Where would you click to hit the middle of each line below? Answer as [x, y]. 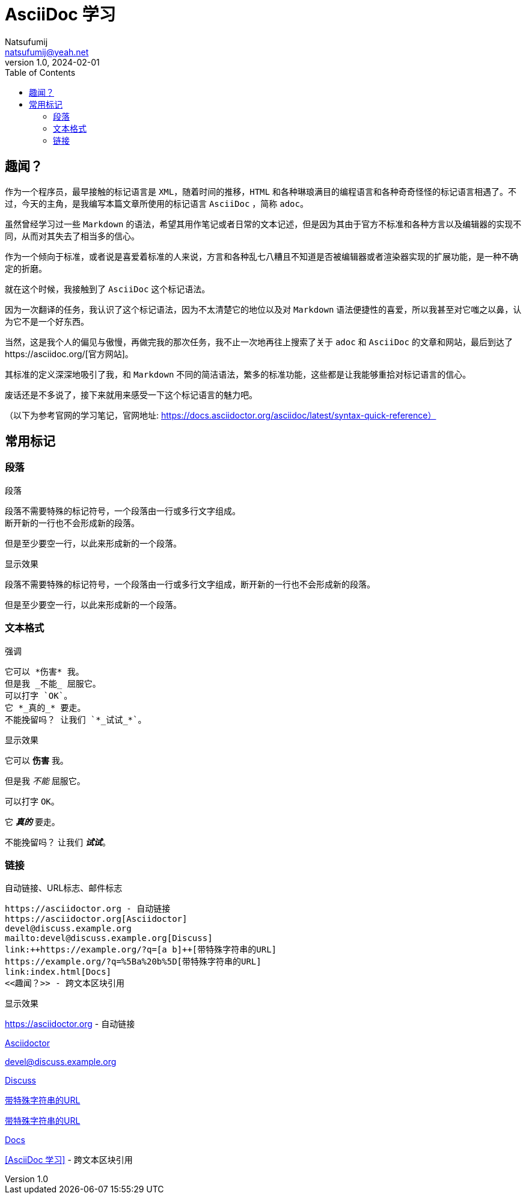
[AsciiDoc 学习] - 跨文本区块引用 [69, 1160]
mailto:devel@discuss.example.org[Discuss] [109, 938]
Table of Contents [40, 72]
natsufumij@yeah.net [47, 52]
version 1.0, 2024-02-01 [52, 62]
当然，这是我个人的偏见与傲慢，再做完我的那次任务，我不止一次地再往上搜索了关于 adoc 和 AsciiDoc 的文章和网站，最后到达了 [259, 342]
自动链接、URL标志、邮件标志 [64, 888]
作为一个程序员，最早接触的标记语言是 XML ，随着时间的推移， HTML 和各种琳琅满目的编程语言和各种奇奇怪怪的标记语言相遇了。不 [261, 191]
